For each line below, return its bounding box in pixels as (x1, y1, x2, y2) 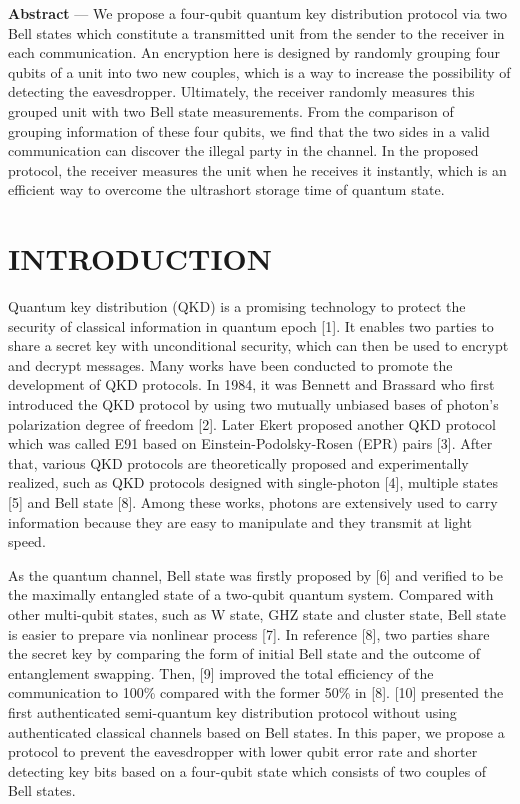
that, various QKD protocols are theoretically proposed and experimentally (8, 452, 469, 473)
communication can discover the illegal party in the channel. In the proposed (8, 140, 479, 161)
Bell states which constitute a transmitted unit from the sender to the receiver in (8, 22, 505, 43)
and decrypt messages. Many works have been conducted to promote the (8, 354, 453, 375)
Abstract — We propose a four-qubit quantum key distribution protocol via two (8, 3, 508, 23)
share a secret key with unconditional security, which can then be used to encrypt (8, 335, 509, 356)
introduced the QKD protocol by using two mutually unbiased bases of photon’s (8, 394, 499, 415)
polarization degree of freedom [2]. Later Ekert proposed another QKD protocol (8, 413, 496, 434)
